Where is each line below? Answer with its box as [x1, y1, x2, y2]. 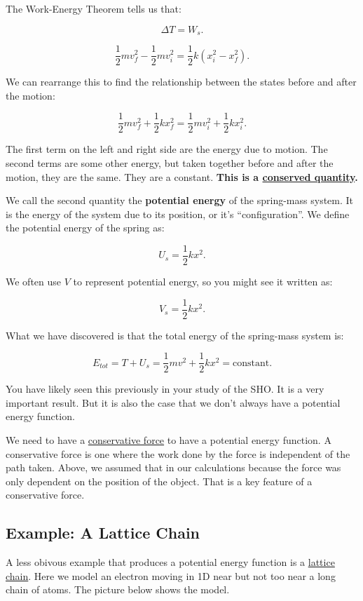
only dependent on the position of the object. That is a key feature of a [6, 473, 313, 488]
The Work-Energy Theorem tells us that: [6, 1, 181, 15]
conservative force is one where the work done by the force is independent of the [6, 446, 350, 461]
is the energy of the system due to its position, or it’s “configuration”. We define [6, 206, 350, 221]
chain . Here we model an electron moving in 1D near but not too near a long [6, 568, 336, 583]
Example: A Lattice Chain [6, 522, 200, 543]
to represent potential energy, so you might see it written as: [73, 274, 333, 288]
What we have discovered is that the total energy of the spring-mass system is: [6, 327, 344, 342]
